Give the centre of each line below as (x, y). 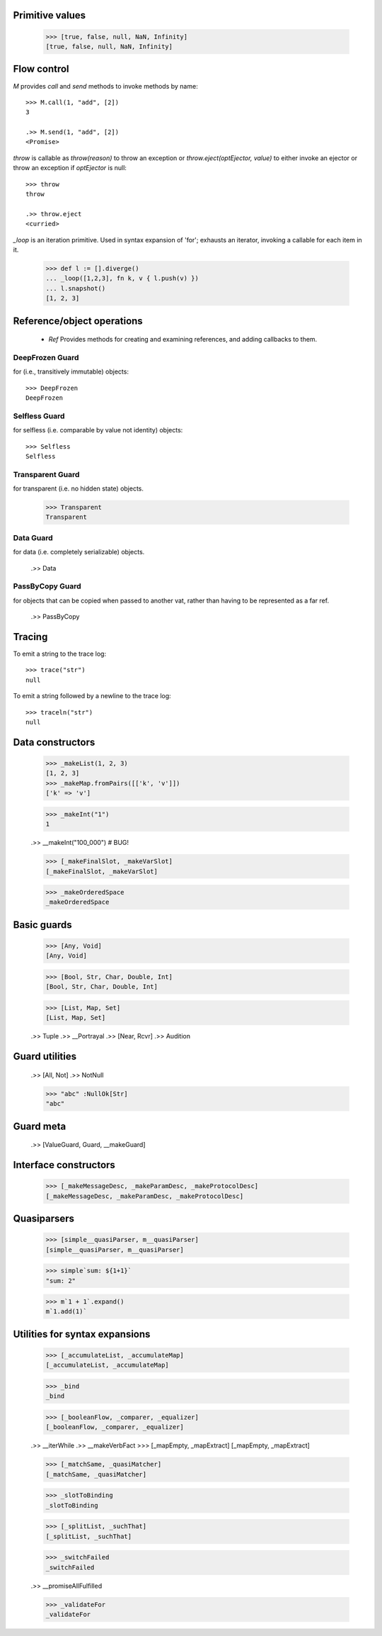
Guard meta (40, 1126)
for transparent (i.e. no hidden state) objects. (79, 488)
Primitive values (50, 15)
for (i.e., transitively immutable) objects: (71, 371)
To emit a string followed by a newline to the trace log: (92, 696)
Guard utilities (45, 1057)
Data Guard (33, 537)
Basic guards (42, 925)
